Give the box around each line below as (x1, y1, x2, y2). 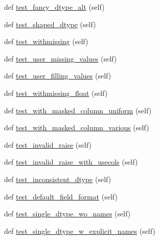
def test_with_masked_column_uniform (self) (4, 105, 152, 115)
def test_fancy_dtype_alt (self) (4, 2, 105, 12)
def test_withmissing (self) (4, 36, 88, 47)
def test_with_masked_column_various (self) (4, 122, 149, 133)
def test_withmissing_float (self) (4, 87, 108, 98)
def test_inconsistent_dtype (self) (4, 173, 111, 184)
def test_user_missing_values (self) (4, 53, 117, 64)
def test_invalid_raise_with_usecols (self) (4, 156, 138, 167)
